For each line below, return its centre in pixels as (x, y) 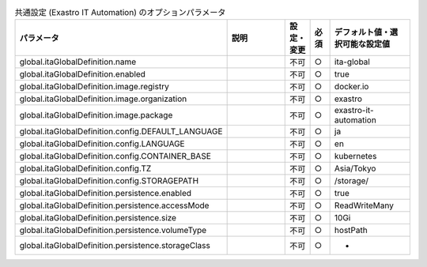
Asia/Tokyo (355, 168)
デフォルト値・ (362, 32)
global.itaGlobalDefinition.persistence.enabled (106, 194)
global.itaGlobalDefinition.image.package (96, 115)
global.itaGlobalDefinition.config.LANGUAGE (102, 144)
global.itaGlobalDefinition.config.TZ (85, 168)
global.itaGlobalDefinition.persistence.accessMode (114, 205)
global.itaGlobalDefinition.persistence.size (98, 218)
